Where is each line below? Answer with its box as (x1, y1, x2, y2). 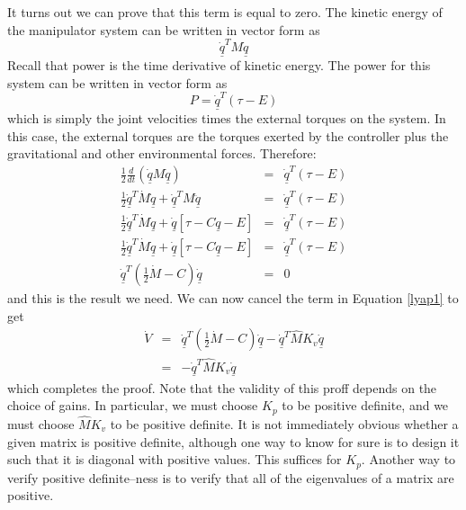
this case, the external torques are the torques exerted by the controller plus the (7, 126, 449, 145)
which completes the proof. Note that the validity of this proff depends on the (7, 378, 437, 397)
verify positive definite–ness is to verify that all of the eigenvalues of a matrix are (7, 468, 454, 487)
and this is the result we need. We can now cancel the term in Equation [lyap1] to (7, 289, 459, 308)
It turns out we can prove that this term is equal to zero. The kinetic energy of (7, 3, 443, 21)
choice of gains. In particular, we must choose (7, 396, 258, 415)
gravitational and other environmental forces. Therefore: (7, 144, 317, 163)
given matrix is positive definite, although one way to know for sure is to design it (7, 432, 460, 451)
